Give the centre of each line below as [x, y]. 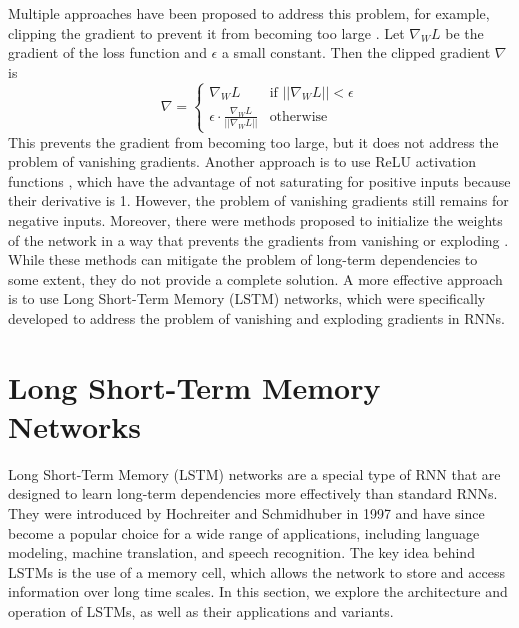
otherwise [298, 116]
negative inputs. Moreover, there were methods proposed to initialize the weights [255, 219]
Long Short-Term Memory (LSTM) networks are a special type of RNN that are [254, 473]
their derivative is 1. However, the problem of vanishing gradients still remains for [258, 200]
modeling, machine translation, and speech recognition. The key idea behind [241, 552]
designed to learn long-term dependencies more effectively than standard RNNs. [253, 493]
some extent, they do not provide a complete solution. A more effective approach [255, 278]
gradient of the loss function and [107, 52]
